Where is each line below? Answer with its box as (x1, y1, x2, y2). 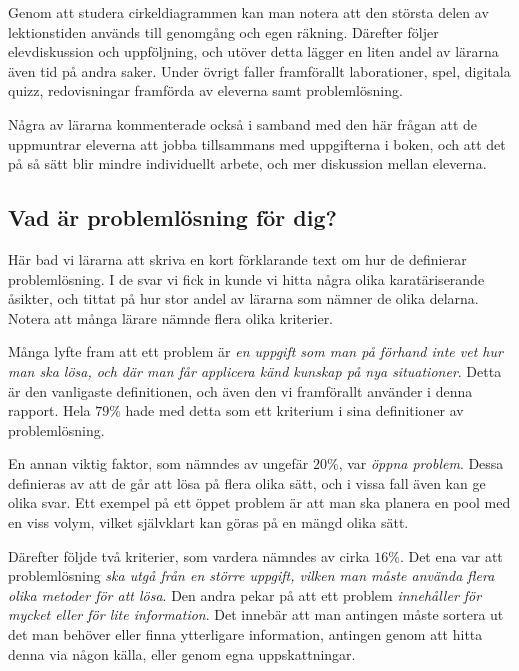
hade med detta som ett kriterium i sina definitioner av (125, 400, 464, 421)
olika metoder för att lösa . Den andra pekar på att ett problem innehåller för (8, 584, 482, 605)
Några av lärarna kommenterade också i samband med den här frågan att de (8, 113, 477, 134)
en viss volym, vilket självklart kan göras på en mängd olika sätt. (8, 512, 409, 533)
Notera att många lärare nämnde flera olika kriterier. (8, 307, 334, 328)
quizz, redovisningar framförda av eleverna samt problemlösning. (8, 80, 403, 101)
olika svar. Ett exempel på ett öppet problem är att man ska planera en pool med (8, 492, 511, 513)
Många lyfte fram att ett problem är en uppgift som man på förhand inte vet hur (8, 341, 503, 362)
